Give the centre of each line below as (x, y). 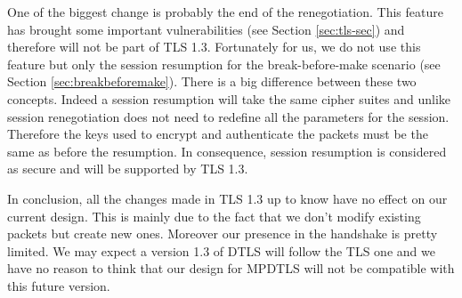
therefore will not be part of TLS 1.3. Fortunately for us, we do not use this (214, 47)
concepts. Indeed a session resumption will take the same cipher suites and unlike (229, 98)
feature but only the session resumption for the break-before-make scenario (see (224, 64)
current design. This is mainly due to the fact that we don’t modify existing (214, 216)
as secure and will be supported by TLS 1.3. (128, 169)
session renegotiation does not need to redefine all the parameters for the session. (228, 116)
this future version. (59, 285)
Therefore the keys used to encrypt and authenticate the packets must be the (218, 134)
